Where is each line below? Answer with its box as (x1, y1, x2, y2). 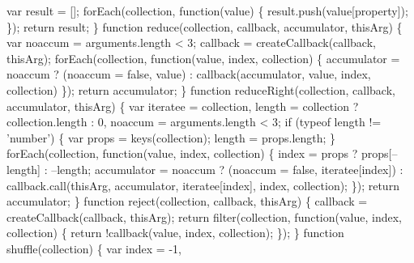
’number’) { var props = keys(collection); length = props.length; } (6, 129, 336, 146)
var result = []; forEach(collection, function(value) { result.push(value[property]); (6, 2, 408, 19)
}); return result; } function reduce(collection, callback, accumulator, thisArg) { (6, 18, 403, 35)
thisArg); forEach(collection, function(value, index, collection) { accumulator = (6, 49, 400, 66)
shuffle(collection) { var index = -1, (6, 240, 181, 257)
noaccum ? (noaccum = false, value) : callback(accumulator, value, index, (6, 66, 371, 83)
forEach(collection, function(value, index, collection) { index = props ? (6, 145, 358, 162)
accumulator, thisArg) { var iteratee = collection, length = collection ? (6, 97, 359, 114)
